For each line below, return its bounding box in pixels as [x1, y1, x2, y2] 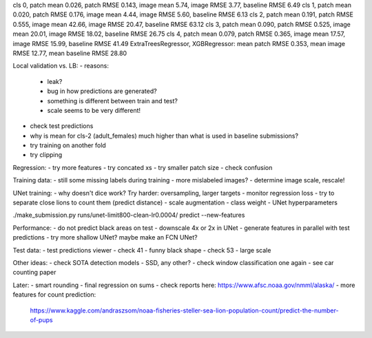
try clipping [30, 151, 63, 159]
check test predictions [30, 122, 94, 130]
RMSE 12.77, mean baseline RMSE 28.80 [12, 49, 127, 57]
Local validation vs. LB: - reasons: [12, 62, 110, 70]
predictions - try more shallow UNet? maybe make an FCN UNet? [12, 233, 198, 242]
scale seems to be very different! [47, 106, 141, 114]
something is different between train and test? [47, 96, 178, 105]
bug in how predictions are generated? [47, 87, 158, 96]
